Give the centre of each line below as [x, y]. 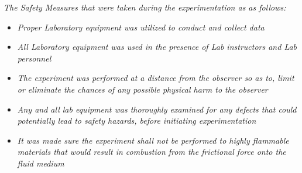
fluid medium [41, 163]
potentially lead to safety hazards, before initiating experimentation [137, 121]
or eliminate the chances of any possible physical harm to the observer [143, 89]
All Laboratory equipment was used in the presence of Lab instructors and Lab [157, 47]
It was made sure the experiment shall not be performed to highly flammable [153, 140]
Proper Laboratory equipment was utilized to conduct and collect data [141, 27]
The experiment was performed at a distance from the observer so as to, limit [156, 78]
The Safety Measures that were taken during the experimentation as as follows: [145, 7]
